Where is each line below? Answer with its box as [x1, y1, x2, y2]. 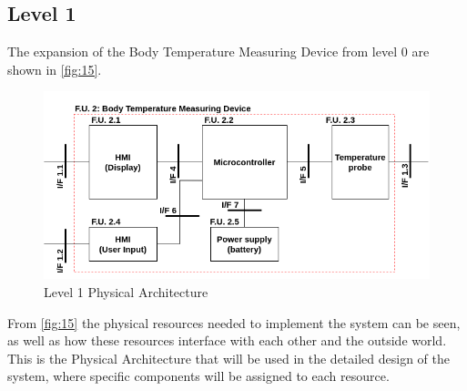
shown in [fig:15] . [7, 59, 102, 78]
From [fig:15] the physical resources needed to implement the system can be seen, [7, 313, 461, 332]
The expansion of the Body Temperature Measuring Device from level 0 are [7, 42, 430, 61]
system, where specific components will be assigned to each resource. [7, 366, 390, 386]
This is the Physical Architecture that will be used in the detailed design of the [7, 348, 450, 367]
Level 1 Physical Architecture [44, 283, 208, 302]
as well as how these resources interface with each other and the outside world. [7, 331, 447, 350]
